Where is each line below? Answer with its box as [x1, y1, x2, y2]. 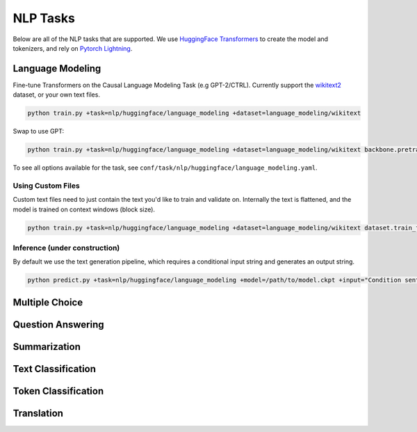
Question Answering [13, 319, 104, 330]
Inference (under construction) [13, 243, 120, 253]
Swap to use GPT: [13, 127, 65, 136]
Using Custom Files [13, 181, 80, 191]
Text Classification [13, 362, 97, 375]
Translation [13, 407, 64, 419]
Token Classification [13, 385, 104, 397]
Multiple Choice [13, 296, 83, 308]
